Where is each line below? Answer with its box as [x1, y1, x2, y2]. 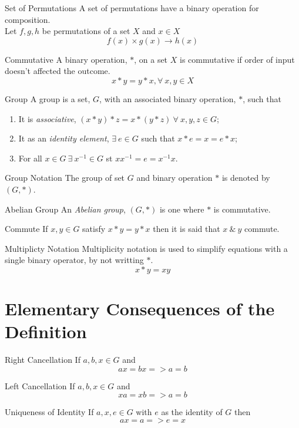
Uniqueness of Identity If [5, 406, 94, 418]
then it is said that [153, 223, 220, 235]
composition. [5, 13, 51, 25]
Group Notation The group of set [5, 171, 125, 184]
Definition [5, 319, 87, 343]
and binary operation [136, 171, 213, 184]
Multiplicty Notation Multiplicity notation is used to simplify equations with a [5, 242, 288, 254]
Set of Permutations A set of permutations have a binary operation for [5, 2, 259, 14]
